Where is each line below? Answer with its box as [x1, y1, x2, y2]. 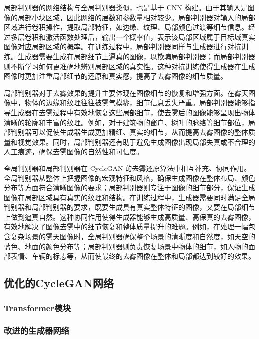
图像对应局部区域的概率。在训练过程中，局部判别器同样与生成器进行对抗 [4, 41, 241, 52]
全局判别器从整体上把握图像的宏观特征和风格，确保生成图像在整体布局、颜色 [4, 172, 255, 183]
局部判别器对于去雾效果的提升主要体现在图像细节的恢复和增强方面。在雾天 [4, 87, 248, 98]
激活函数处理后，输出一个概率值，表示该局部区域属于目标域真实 [45, 31, 255, 42]
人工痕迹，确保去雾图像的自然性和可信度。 [4, 146, 143, 157]
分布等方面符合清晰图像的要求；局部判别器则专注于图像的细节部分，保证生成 [4, 182, 255, 193]
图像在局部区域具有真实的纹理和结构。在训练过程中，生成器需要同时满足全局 [4, 192, 255, 202]
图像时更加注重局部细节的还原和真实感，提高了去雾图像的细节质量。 [4, 71, 227, 81]
